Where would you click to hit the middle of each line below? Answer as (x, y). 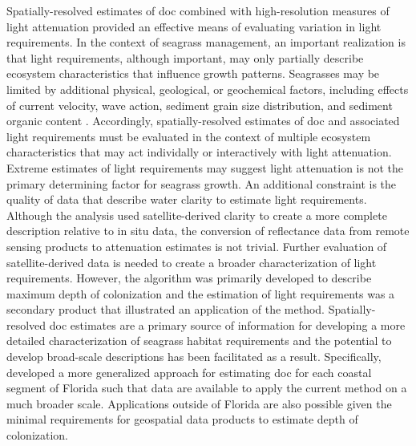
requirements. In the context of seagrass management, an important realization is (206, 42)
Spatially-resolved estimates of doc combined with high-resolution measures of (198, 10)
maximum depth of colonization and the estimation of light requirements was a (201, 293)
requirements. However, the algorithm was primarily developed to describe (189, 278)
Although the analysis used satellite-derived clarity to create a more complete (197, 215)
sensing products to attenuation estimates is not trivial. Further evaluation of (197, 246)
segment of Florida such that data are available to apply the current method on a (207, 388)
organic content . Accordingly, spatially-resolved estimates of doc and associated (203, 121)
